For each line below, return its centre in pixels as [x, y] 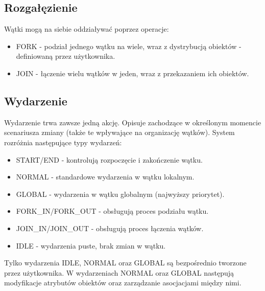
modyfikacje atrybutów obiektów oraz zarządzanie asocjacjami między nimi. [123, 283]
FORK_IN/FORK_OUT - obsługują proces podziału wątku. [112, 211]
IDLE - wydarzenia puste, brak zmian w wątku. [91, 245]
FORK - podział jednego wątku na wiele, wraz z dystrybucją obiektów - [129, 46]
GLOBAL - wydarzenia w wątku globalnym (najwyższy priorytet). [120, 194]
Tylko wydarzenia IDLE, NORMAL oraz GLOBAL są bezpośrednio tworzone [125, 263]
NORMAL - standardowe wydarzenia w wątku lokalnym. [105, 177]
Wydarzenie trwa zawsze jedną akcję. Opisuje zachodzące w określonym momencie [133, 122]
